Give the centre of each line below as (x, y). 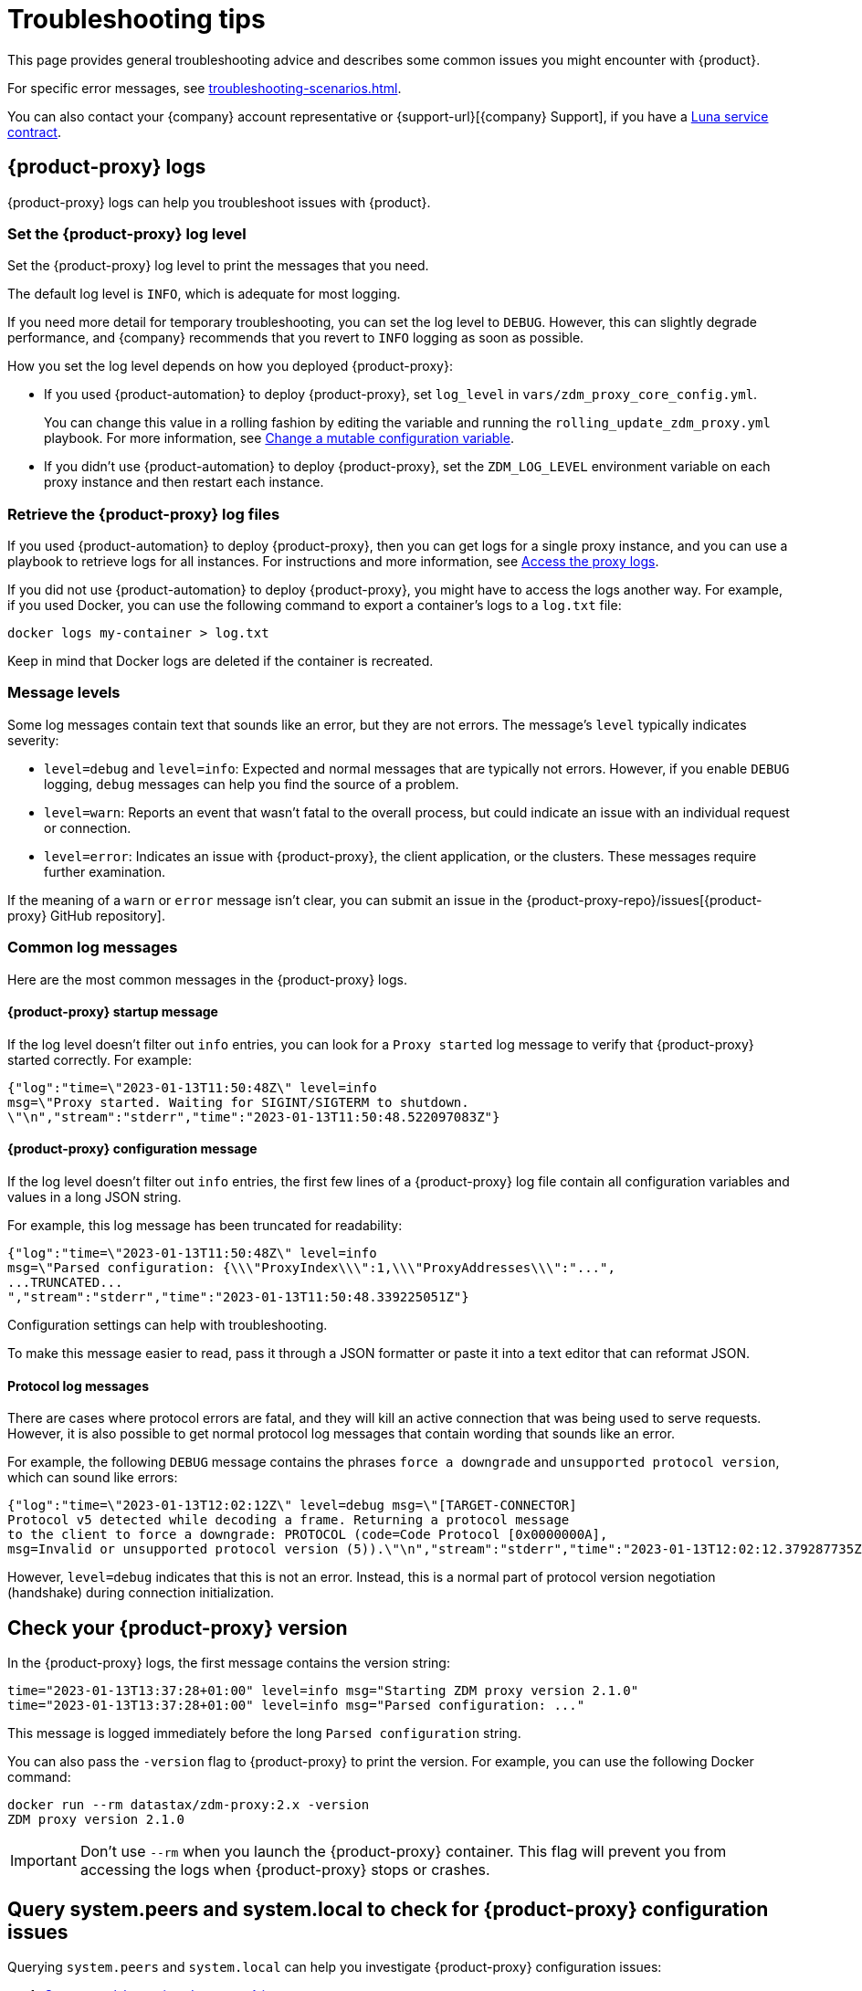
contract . (35, 132)
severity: (33, 740)
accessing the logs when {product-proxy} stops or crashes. (285, 1870)
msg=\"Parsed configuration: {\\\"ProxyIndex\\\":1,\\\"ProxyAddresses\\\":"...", (311, 1268)
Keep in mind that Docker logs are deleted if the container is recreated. (221, 661)
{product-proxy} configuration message (132, 1149)
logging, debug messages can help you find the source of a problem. (252, 784)
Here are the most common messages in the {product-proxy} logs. (207, 979)
